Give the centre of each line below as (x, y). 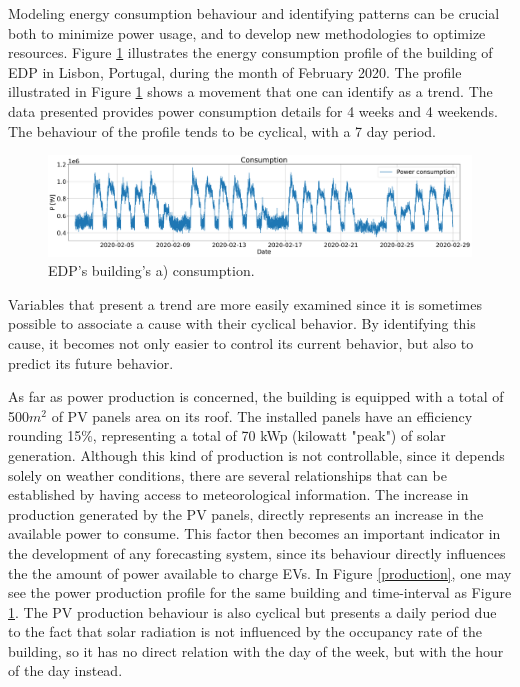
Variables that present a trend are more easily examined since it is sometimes (245, 303)
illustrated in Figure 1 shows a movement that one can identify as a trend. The (250, 91)
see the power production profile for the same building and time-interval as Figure (260, 592)
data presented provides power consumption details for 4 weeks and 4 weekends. (253, 110)
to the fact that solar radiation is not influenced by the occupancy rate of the (245, 631)
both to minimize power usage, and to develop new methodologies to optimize (247, 32)
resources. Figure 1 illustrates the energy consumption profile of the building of (250, 52)
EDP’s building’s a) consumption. (151, 270)
